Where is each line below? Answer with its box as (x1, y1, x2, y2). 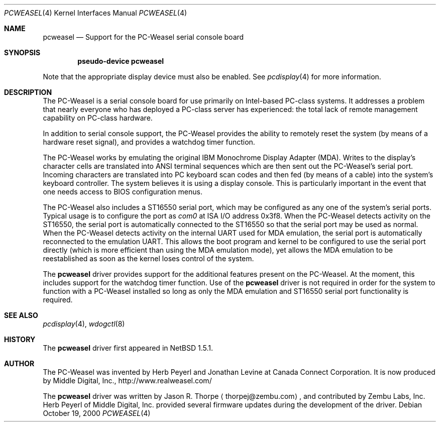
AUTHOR (4, 359, 35, 368)
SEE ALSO (4, 311, 38, 319)
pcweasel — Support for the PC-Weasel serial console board (43, 33, 244, 41)
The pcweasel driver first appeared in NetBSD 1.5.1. (43, 344, 213, 352)
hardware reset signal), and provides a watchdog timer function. (43, 138, 255, 146)
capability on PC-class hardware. (43, 114, 153, 122)
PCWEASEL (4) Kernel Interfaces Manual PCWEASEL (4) (4, 9, 187, 17)
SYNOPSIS (4, 48, 41, 57)
